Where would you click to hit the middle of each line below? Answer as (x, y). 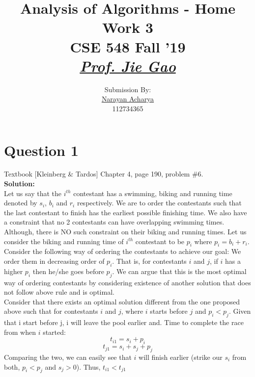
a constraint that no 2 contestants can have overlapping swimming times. (114, 222)
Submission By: (128, 89)
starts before (169, 311)
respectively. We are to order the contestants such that (159, 203)
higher (14, 271)
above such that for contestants (51, 311)
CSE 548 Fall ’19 (128, 46)
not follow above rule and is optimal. (59, 292)
